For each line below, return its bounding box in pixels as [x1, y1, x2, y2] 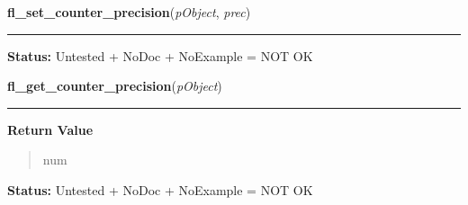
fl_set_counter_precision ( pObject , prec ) [7, 3, 251, 21]
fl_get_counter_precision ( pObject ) [7, 76, 222, 95]
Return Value [7, 120, 94, 138]
